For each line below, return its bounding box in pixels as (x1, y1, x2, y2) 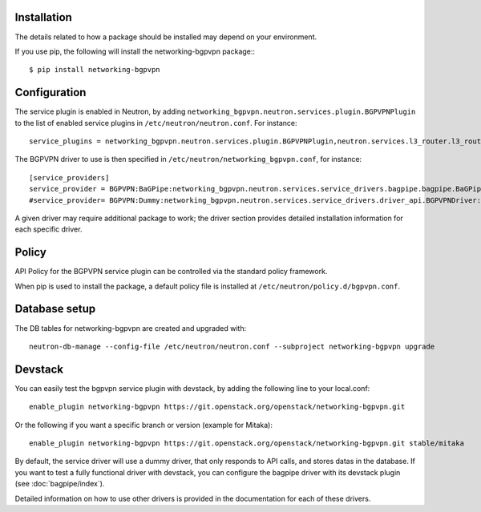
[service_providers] (29, 173, 110, 182)
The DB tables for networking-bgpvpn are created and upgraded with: (14, 323, 247, 333)
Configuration (14, 86, 87, 99)
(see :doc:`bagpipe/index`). (14, 479, 105, 489)
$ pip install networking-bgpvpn (29, 65, 160, 75)
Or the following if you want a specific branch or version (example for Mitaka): (14, 420, 273, 429)
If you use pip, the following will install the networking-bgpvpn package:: (14, 46, 256, 56)
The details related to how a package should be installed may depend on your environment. (14, 32, 317, 42)
